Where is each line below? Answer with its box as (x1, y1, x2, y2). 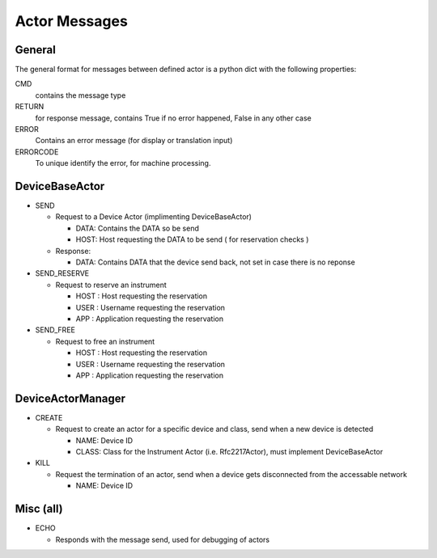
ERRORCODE (15, 146, 59, 157)
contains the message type (35, 90, 126, 100)
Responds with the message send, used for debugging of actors (55, 535, 270, 544)
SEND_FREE (35, 325, 76, 335)
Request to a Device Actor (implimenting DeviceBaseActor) (55, 212, 252, 222)
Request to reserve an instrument (55, 280, 168, 290)
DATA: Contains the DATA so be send (75, 223, 200, 233)
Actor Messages (15, 12, 129, 30)
